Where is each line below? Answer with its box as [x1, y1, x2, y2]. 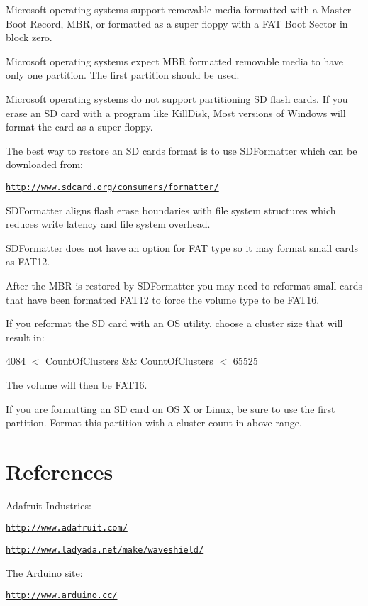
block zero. [6, 30, 52, 45]
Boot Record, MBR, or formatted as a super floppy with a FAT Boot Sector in [6, 16, 348, 31]
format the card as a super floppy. [6, 119, 153, 134]
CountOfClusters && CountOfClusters [45, 353, 213, 368]
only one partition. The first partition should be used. [6, 67, 240, 82]
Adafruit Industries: [6, 497, 91, 512]
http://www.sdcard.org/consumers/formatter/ [6, 182, 219, 192]
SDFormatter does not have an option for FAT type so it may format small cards [6, 240, 358, 255]
